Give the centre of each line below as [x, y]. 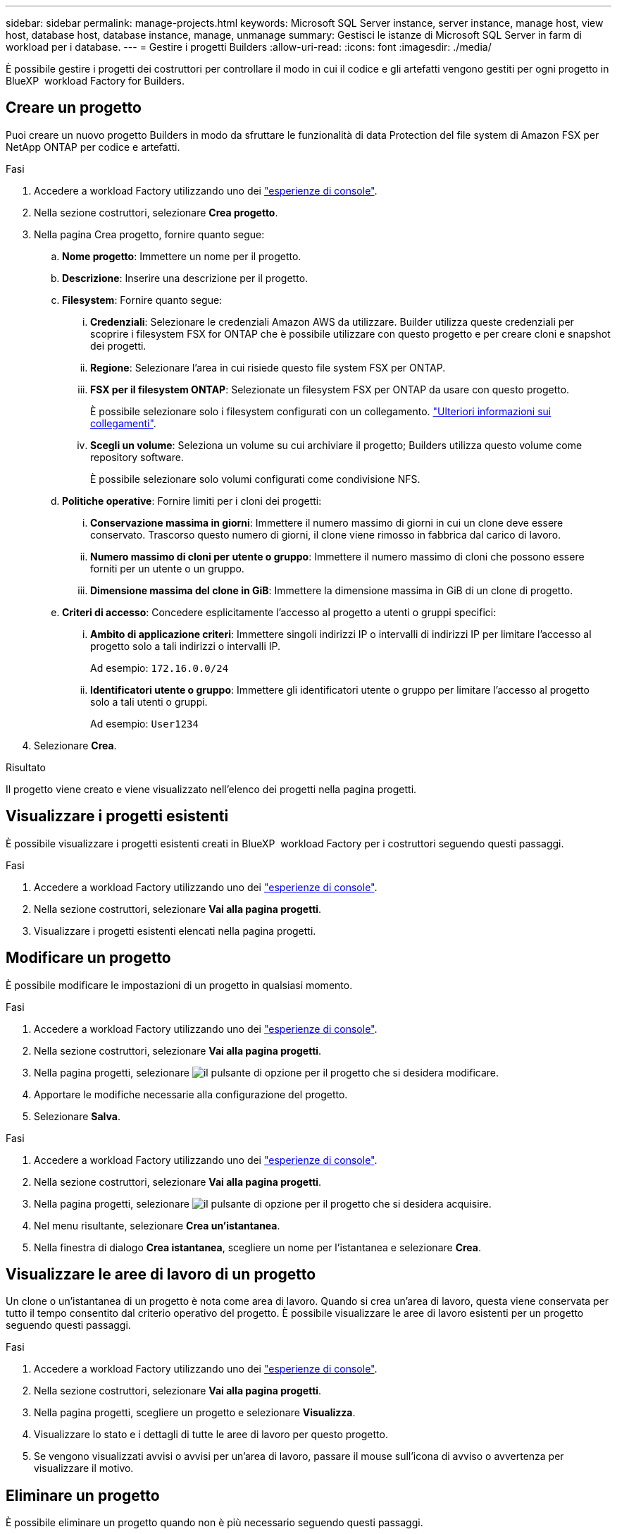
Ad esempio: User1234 [144, 723]
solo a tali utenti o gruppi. [149, 701]
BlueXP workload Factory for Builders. [95, 81]
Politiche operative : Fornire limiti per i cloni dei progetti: [192, 501]
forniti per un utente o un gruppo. [167, 568]
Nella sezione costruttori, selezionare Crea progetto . [156, 212]
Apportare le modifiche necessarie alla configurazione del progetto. [191, 1094]
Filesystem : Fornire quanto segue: [142, 300]
